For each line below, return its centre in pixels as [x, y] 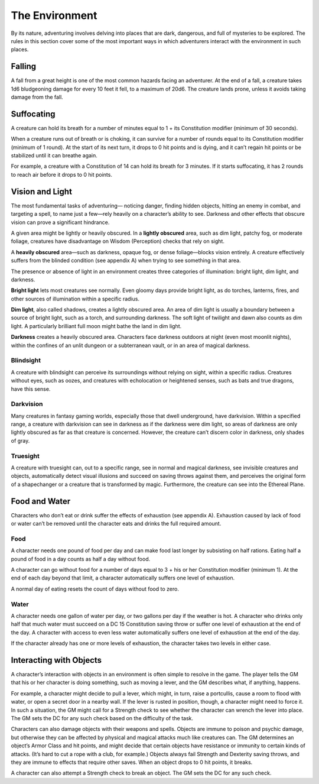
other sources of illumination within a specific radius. [75, 299]
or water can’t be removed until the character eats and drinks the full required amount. [116, 524]
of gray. [20, 440]
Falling [24, 67]
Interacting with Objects [56, 660]
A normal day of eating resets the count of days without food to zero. [95, 589]
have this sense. [31, 389]
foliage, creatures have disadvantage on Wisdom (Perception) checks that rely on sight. [118, 241]
